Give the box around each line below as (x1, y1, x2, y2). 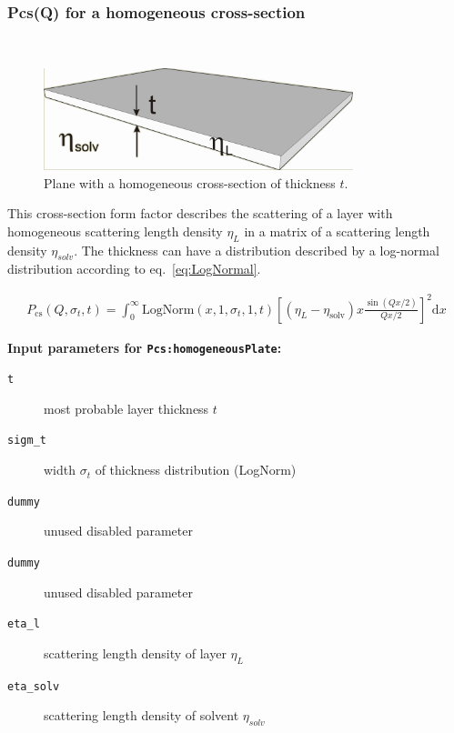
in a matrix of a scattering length (244, 221, 430, 240)
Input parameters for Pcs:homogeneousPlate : (7, 337, 282, 356)
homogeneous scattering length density (7, 221, 223, 240)
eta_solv (7, 679, 60, 693)
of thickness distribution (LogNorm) (95, 460, 297, 479)
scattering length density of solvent (44, 706, 239, 725)
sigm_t (7, 434, 46, 447)
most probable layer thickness (44, 398, 209, 417)
